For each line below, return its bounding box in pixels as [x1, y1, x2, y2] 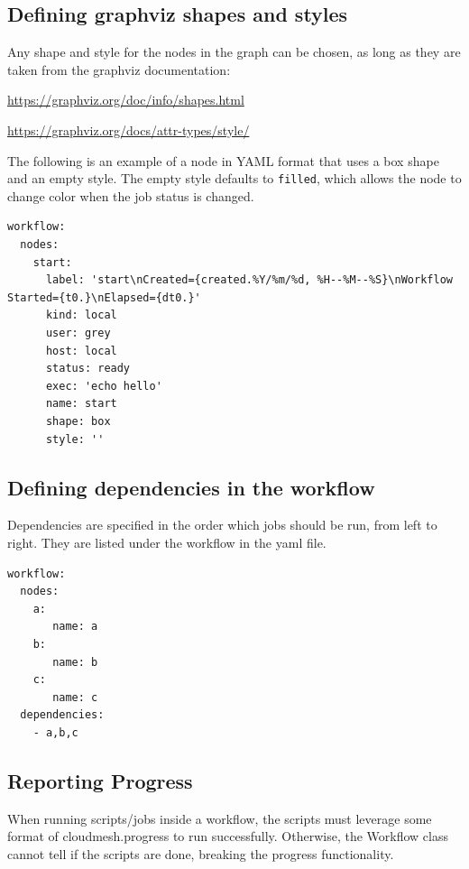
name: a [52, 620, 98, 633]
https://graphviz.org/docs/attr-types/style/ [7, 120, 250, 139]
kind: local [45, 309, 117, 322]
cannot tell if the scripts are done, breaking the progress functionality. [7, 844, 394, 863]
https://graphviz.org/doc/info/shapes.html [7, 90, 244, 109]
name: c [52, 690, 98, 704]
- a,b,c [32, 726, 78, 739]
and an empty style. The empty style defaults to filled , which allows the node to [7, 169, 462, 188]
